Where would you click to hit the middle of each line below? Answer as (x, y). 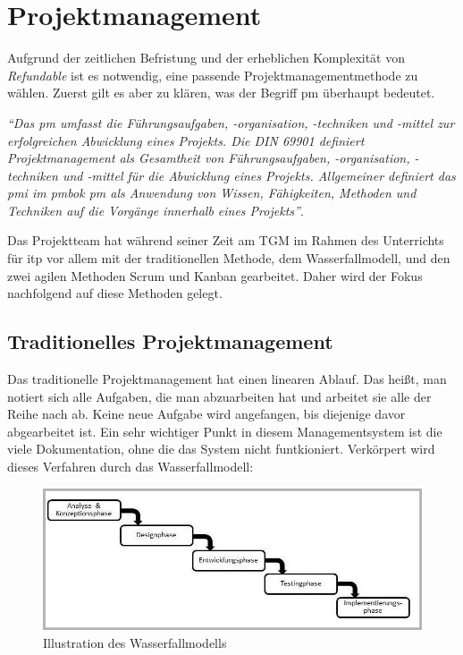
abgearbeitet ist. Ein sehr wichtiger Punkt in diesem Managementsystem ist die (225, 431)
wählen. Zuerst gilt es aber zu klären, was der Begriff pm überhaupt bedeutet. (221, 93)
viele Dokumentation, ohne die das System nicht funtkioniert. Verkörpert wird (221, 449)
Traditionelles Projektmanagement (170, 341)
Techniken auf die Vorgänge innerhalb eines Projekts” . (156, 210)
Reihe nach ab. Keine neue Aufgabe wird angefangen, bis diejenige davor (206, 414)
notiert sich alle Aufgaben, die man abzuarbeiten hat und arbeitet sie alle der (219, 396)
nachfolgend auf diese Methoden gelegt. (115, 293)
